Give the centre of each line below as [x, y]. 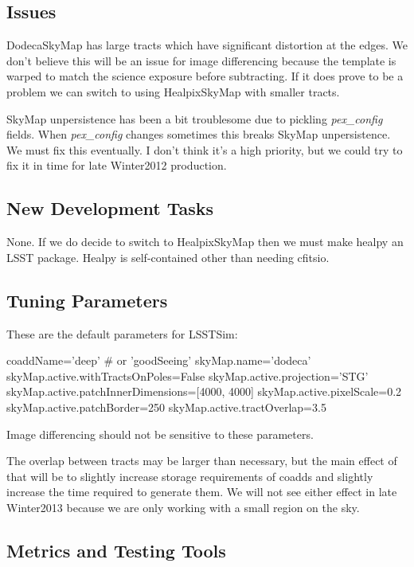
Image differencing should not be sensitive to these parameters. [160, 434]
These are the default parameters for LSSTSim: [122, 333]
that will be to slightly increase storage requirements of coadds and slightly [190, 476]
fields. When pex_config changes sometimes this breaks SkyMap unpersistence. [199, 134]
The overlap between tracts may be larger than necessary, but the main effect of [202, 461]
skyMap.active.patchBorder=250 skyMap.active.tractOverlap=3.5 [166, 407]
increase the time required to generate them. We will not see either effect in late [202, 492]
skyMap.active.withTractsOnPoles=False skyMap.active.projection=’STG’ [187, 375]
